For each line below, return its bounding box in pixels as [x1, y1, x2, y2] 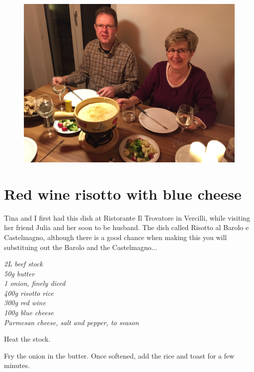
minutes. [4, 360, 30, 371]
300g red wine [4, 297, 46, 308]
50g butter [4, 268, 35, 278]
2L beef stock [4, 258, 43, 269]
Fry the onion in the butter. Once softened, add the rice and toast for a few [4, 350, 235, 361]
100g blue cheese [4, 307, 54, 318]
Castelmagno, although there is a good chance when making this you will [4, 232, 227, 242]
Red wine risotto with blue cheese [4, 183, 242, 204]
